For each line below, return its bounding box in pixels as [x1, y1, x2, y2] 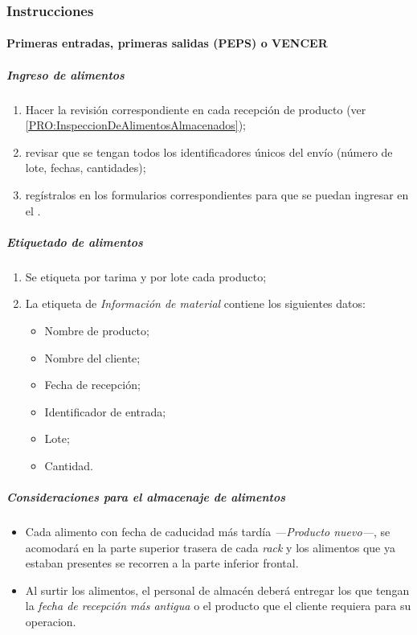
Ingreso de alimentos [6, 66, 125, 83]
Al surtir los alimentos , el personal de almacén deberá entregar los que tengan [25, 581, 410, 598]
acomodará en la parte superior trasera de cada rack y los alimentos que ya [25, 539, 395, 555]
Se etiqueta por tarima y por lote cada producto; [25, 268, 267, 285]
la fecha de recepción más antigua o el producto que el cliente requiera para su [25, 597, 411, 614]
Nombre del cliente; [44, 349, 141, 366]
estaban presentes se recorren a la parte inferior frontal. [25, 555, 299, 571]
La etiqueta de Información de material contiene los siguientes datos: [25, 295, 366, 312]
